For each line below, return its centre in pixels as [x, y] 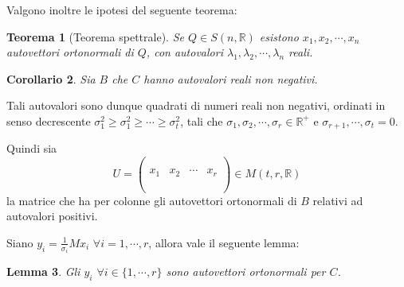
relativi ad [338, 200]
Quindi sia [32, 148]
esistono [279, 36]
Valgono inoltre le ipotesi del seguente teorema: [122, 10]
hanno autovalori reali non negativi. [231, 78]
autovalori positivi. [52, 216]
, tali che [202, 120]
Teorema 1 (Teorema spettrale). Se [95, 36]
